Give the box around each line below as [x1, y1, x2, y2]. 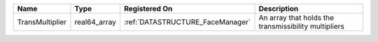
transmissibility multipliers [258, 21, 344, 31]
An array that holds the [258, 13, 334, 22]
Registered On [123, 4, 173, 13]
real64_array [74, 17, 117, 27]
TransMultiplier [17, 17, 67, 27]
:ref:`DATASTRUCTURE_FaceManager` [123, 17, 251, 27]
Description [258, 4, 299, 13]
